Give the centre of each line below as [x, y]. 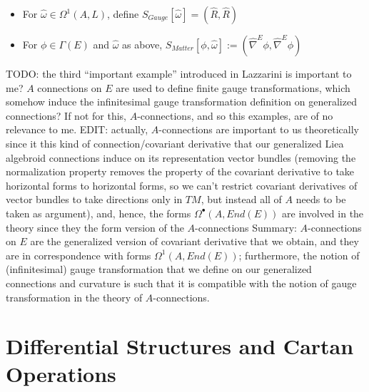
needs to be [321, 199]
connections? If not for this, [66, 115]
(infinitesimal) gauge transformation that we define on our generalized [159, 269]
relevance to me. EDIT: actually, [77, 129]
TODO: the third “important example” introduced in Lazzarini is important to [179, 73]
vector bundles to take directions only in [94, 199]
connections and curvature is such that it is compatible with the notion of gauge [181, 283]
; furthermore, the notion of [299, 255]
